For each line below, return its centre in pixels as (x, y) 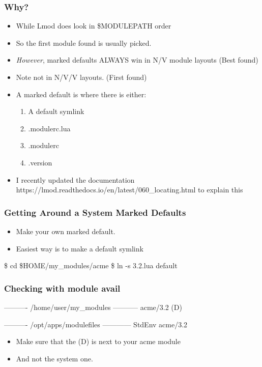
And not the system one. (54, 358)
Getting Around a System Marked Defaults (95, 212)
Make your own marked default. (66, 231)
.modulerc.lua (49, 128)
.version (40, 162)
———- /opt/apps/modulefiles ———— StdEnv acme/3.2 (96, 324)
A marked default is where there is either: (81, 94)
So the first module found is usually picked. (84, 43)
